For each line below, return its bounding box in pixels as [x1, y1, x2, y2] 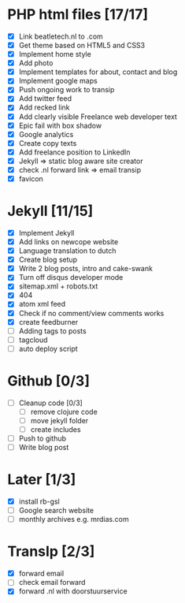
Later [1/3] [7, 471, 76, 489]
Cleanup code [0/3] [18, 398, 83, 408]
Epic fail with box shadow [18, 121, 102, 130]
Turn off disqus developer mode [18, 273, 124, 282]
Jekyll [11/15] [7, 203, 94, 220]
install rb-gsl [18, 497, 60, 506]
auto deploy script [18, 344, 78, 353]
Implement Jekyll [18, 228, 75, 237]
